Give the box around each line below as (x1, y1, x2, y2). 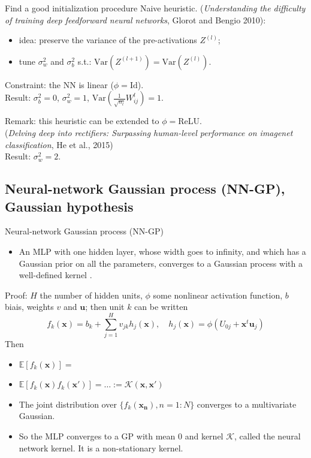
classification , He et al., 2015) (5, 138, 113, 150)
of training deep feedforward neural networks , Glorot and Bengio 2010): (5, 13, 266, 26)
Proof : (5, 288, 28, 301)
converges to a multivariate (197, 397, 297, 410)
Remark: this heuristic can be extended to (5, 115, 159, 127)
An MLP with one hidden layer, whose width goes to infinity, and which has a (19, 245, 306, 257)
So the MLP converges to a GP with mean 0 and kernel (19, 430, 224, 442)
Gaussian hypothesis (5, 197, 134, 215)
